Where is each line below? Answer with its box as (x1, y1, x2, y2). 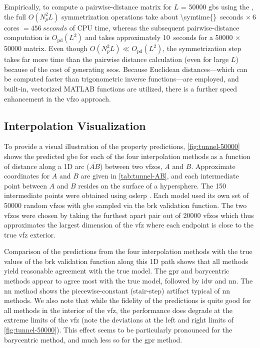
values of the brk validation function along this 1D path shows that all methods (4, 255, 248, 266)
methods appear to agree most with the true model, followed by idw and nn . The (4, 275, 253, 286)
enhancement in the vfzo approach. (4, 93, 111, 103)
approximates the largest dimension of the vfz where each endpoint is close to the (4, 219, 254, 230)
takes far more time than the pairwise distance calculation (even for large (4, 54, 229, 64)
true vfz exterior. (4, 229, 56, 239)
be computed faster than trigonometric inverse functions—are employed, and (4, 73, 239, 84)
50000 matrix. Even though (4, 43, 88, 53)
